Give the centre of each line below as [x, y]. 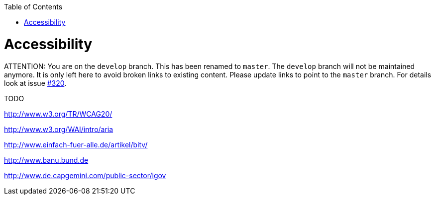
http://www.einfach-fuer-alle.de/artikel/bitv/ [76, 144]
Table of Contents [33, 7]
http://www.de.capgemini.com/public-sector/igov [85, 175]
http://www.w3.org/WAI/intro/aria [59, 129]
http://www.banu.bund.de [46, 160]
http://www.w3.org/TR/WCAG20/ [58, 114]
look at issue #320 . [35, 83]
